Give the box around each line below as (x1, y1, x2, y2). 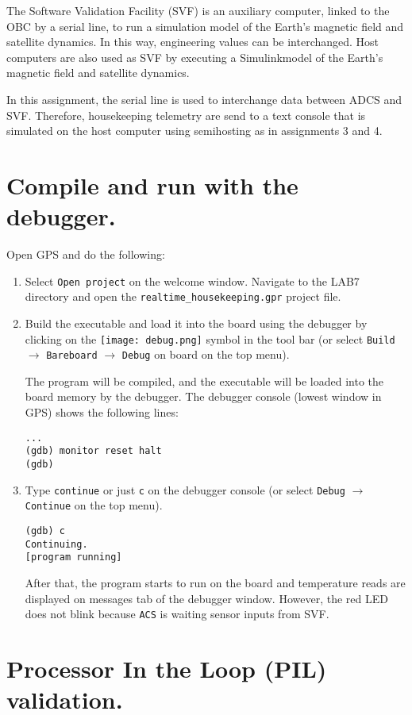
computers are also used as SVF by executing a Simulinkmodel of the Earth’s (6, 48, 383, 65)
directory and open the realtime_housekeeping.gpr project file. (25, 288, 341, 305)
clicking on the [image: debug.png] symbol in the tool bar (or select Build (25, 330, 395, 347)
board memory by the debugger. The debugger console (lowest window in (25, 388, 382, 405)
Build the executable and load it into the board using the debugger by (25, 314, 368, 331)
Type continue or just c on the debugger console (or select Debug (25, 481, 345, 498)
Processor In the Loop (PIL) (6, 652, 327, 684)
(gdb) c (25, 525, 65, 536)
